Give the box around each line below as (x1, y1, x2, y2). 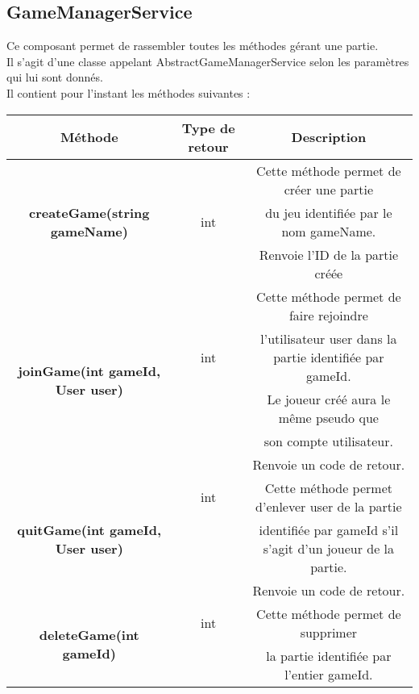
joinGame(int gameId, (18, 362, 161, 381)
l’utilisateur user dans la (260, 328, 397, 348)
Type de (181, 118, 235, 137)
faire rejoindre (288, 305, 368, 324)
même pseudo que (278, 408, 379, 427)
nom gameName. (281, 221, 376, 240)
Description (291, 128, 367, 147)
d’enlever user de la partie (255, 496, 402, 516)
